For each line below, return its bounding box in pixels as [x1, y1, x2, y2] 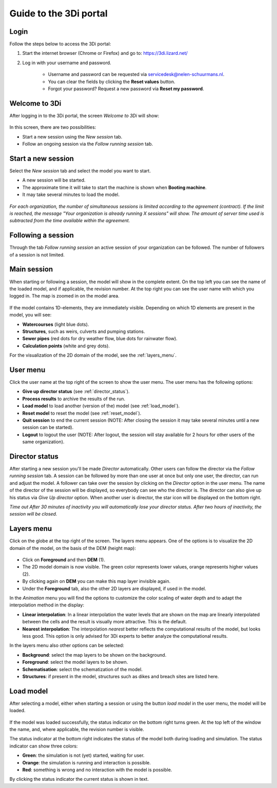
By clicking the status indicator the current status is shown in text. [9, 776, 149, 782]
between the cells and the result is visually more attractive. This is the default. [22, 619, 187, 625]
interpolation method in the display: [9, 602, 85, 608]
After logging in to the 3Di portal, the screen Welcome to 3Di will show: [9, 112, 159, 119]
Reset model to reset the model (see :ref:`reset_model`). [22, 410, 142, 416]
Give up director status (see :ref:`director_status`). [22, 388, 130, 395]
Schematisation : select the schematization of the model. [22, 666, 143, 672]
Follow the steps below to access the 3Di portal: [9, 41, 111, 47]
